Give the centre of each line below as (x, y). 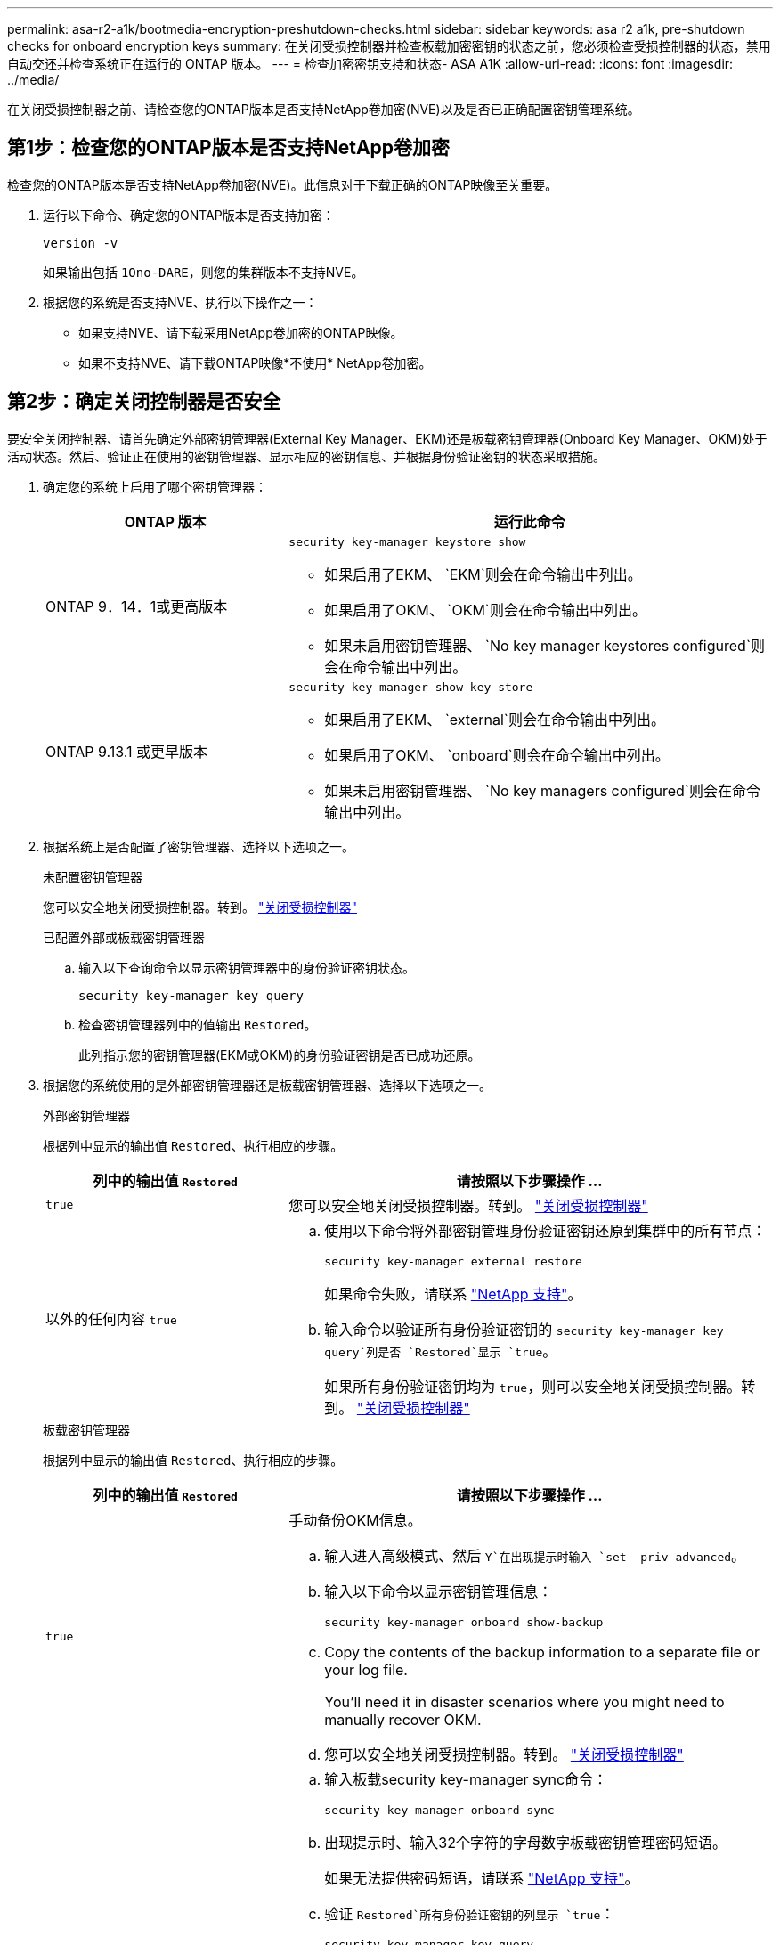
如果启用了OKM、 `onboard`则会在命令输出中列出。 (497, 755)
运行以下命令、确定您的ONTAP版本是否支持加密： (189, 215)
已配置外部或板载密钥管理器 (124, 937)
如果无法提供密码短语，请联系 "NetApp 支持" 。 (482, 1878)
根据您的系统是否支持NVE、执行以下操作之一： (180, 302)
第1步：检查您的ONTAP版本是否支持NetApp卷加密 (229, 148)
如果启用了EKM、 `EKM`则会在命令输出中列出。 (483, 574)
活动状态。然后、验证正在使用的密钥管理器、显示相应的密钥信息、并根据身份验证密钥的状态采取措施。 (306, 456)
